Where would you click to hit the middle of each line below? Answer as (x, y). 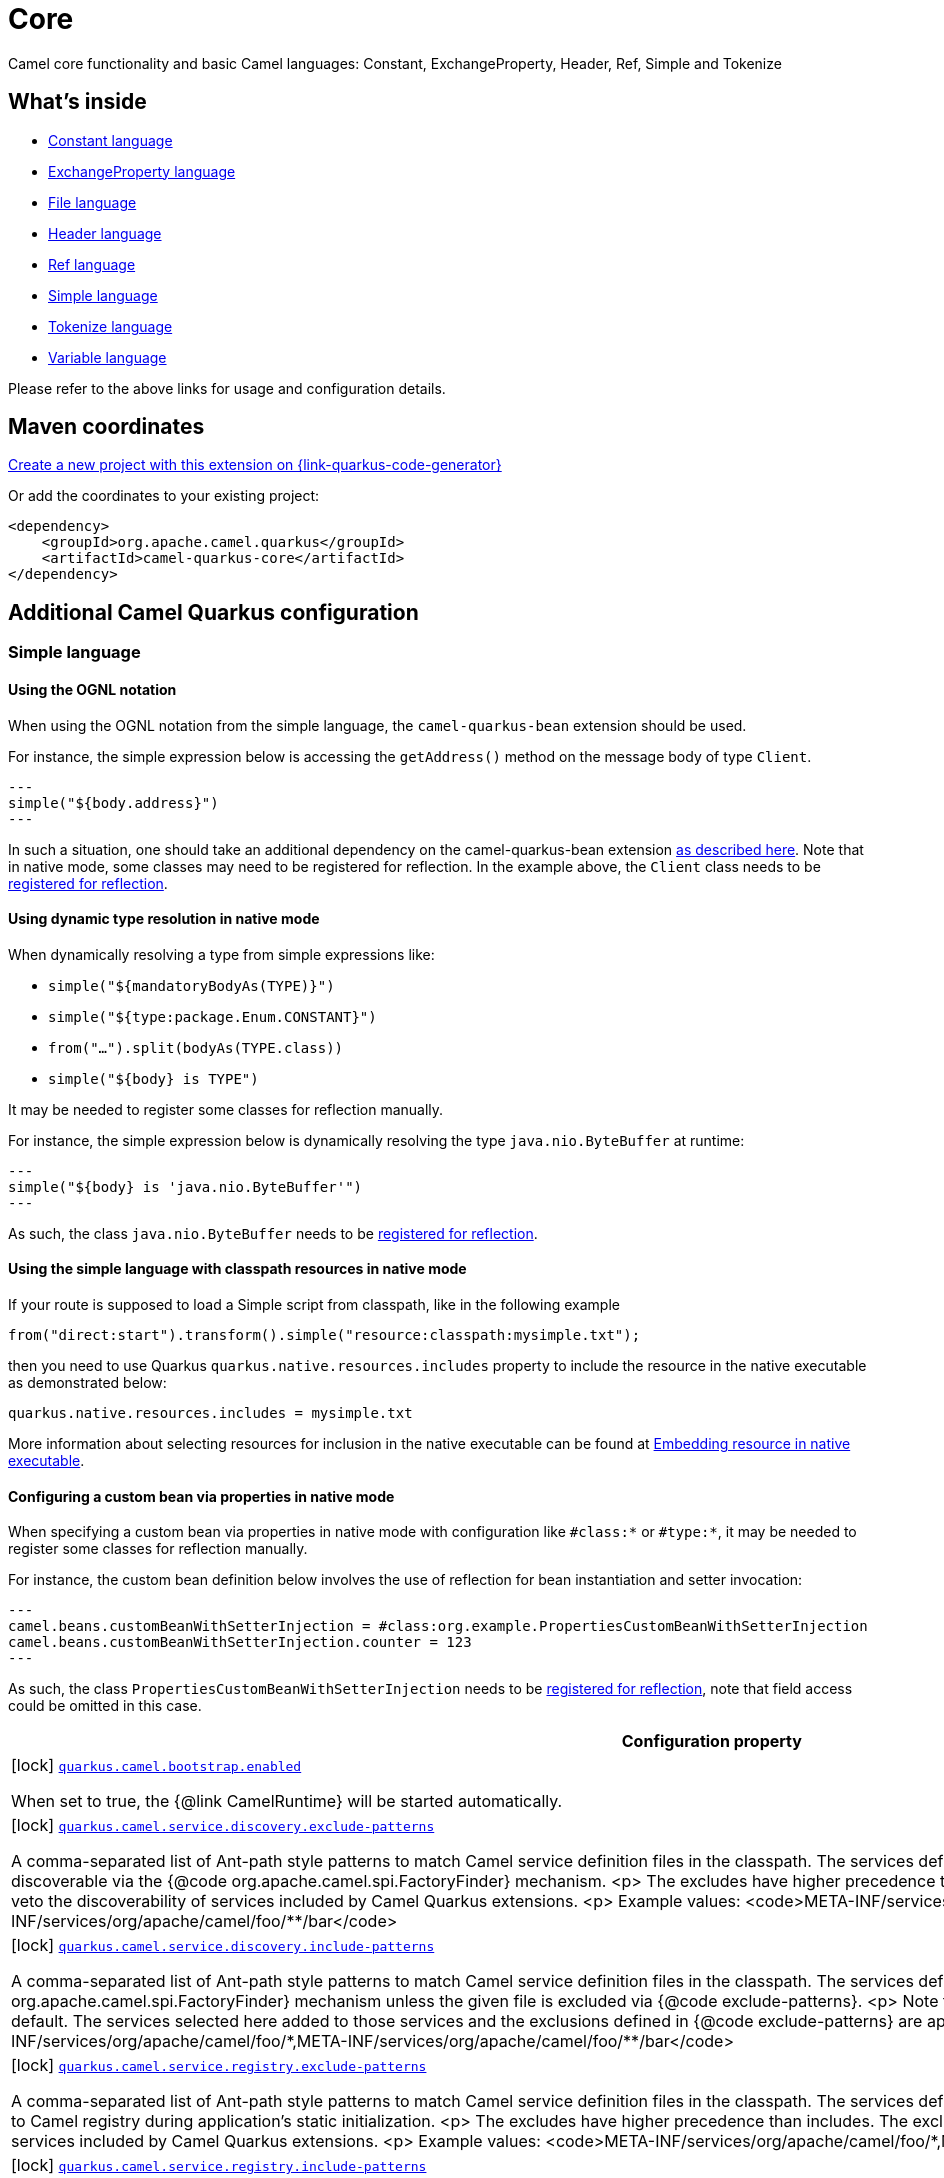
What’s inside (77, 102)
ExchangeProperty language (142, 171)
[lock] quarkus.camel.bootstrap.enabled (156, 1765)
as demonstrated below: (87, 1382)
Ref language (92, 264)
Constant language (110, 140)
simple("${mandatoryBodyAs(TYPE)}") (191, 985)
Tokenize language (110, 326)
